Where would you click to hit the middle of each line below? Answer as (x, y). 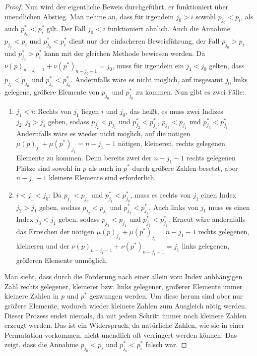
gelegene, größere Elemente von (52, 92)
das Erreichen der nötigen (55, 231)
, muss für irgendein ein (148, 65)
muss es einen (229, 207)
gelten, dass (227, 65)
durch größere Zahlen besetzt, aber (185, 168)
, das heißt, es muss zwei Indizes (174, 111)
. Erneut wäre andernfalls (207, 219)
